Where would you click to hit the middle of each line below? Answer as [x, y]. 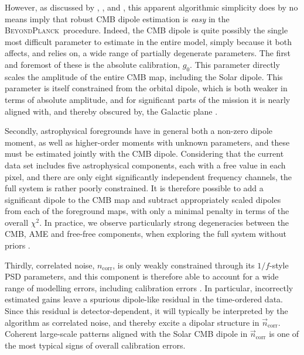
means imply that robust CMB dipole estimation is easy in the [117, 18]
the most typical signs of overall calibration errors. [95, 345]
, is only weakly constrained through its [184, 265]
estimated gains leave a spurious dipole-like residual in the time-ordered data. [144, 299]
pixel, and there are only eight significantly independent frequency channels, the [148, 176]
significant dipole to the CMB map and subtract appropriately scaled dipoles [143, 199]
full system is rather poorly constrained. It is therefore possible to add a [134, 188]
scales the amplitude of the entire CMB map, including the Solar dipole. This [144, 76]
